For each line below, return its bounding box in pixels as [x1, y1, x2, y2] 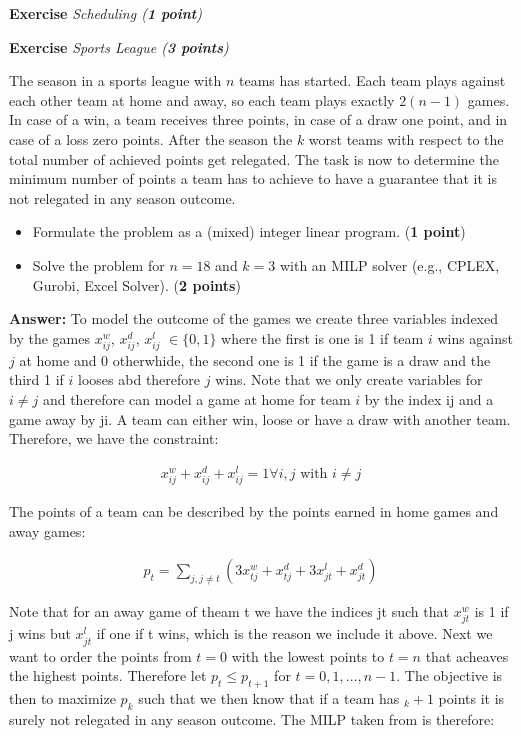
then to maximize [9, 688, 116, 709]
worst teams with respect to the [308, 128, 504, 149]
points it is [438, 688, 505, 709]
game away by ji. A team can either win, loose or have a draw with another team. [9, 408, 511, 429]
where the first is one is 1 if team [221, 327, 424, 348]
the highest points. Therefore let [9, 665, 207, 686]
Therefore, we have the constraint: [9, 428, 219, 449]
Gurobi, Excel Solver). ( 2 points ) [32, 274, 241, 295]
